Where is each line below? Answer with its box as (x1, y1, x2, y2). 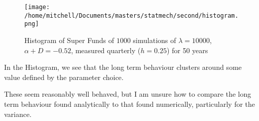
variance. (4, 108, 32, 119)
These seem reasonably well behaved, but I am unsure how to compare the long (4, 89, 251, 99)
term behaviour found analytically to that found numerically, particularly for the (4, 98, 255, 109)
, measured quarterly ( (71, 45, 141, 55)
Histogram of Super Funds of (24, 34, 115, 45)
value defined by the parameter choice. (4, 71, 124, 82)
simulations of (133, 34, 176, 45)
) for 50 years (166, 45, 208, 55)
